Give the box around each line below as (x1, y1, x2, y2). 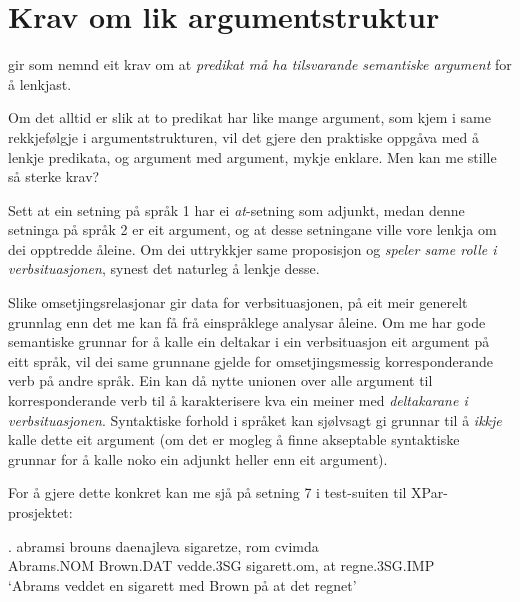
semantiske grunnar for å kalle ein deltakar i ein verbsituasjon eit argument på (8, 331, 490, 352)
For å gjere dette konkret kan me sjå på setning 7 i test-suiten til (8, 482, 407, 503)
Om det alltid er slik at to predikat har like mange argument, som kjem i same (8, 107, 491, 128)
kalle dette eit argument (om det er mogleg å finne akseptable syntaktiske (8, 429, 460, 450)
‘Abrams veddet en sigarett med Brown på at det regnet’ (8, 574, 357, 595)
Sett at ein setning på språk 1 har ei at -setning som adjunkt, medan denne (8, 199, 465, 220)
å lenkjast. (8, 73, 72, 94)
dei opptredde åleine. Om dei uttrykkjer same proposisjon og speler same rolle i (8, 238, 497, 259)
